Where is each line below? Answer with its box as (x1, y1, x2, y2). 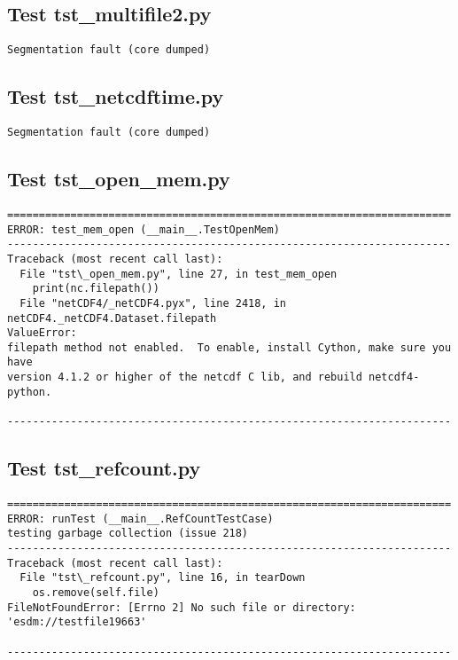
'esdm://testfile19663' (7, 616, 147, 629)
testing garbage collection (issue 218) (7, 527, 249, 540)
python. (7, 385, 52, 398)
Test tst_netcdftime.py (7, 82, 224, 110)
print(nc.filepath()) (32, 282, 159, 295)
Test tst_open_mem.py (7, 165, 230, 192)
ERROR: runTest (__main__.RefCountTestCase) (7, 512, 274, 525)
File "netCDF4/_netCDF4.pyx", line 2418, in (19, 296, 286, 310)
